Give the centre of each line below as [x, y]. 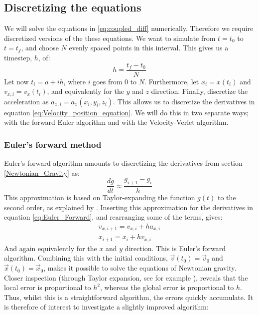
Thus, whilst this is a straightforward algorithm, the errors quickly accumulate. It [129, 297]
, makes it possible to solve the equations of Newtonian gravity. [140, 268]
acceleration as [26, 101]
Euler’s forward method [53, 144]
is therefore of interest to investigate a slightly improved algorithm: [106, 307]
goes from [108, 81]
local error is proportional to [48, 287]
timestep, [18, 57]
